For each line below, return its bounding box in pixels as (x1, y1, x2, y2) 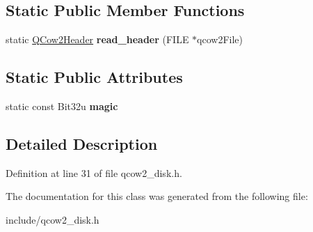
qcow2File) (197, 32, 243, 47)
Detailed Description (6, 132, 158, 154)
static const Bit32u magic (6, 99, 118, 113)
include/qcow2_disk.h (6, 212, 99, 226)
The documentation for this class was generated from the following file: (6, 189, 308, 203)
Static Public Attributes (6, 66, 183, 88)
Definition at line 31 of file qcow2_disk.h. (6, 165, 182, 180)
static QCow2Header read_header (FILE (6, 32, 189, 47)
